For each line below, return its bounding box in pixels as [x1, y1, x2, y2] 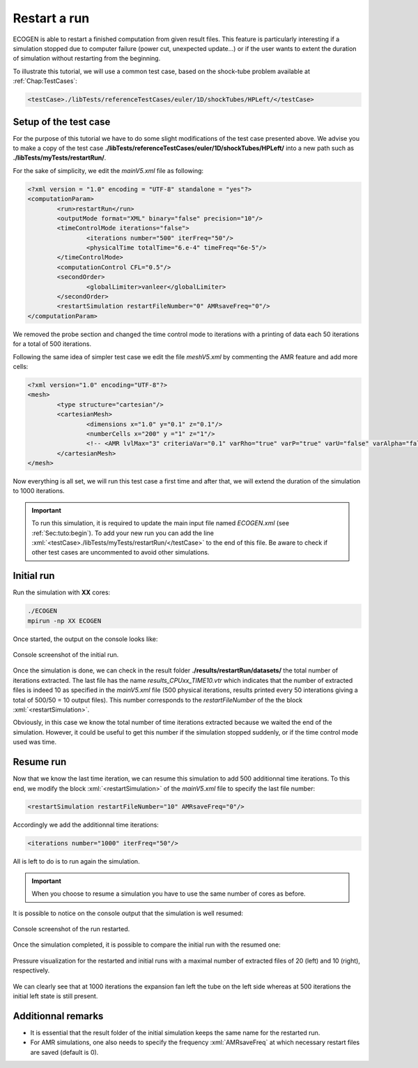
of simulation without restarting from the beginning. [13, 54, 161, 63]
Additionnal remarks [13, 1010, 104, 1022]
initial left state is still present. [13, 991, 98, 1000]
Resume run [13, 756, 67, 768]
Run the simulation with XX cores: [13, 588, 111, 596]
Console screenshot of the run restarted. [13, 925, 130, 933]
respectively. [13, 966, 50, 975]
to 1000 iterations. [13, 487, 65, 495]
